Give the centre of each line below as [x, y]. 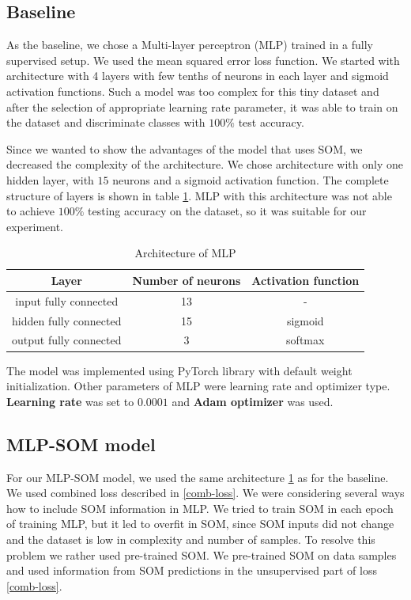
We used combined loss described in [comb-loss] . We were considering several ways [205, 493]
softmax [305, 340]
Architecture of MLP [185, 253]
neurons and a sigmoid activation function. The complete [251, 179]
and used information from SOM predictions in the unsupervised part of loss [192, 570]
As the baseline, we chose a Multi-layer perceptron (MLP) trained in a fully [190, 45]
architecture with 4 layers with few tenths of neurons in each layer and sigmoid [198, 76]
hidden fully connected [67, 320]
